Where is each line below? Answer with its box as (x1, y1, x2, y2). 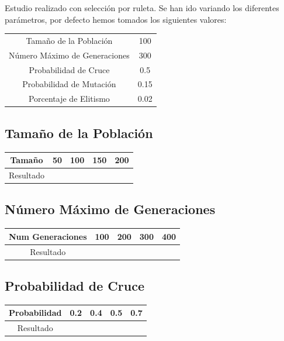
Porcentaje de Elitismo (28, 92, 110, 105)
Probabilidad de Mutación (22, 78, 116, 90)
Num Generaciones (9, 230, 87, 242)
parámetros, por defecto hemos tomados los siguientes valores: (5, 13, 227, 25)
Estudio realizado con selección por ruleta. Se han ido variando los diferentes (5, 2, 279, 13)
